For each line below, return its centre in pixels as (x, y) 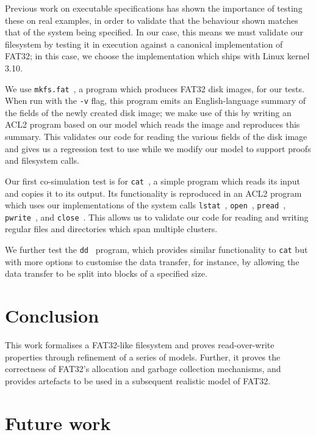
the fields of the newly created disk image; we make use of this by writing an (148, 112)
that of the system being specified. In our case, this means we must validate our (154, 32)
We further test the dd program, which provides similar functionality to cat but (156, 249)
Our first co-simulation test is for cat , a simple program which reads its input (153, 181)
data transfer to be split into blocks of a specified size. (106, 273)
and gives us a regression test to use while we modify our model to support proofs (158, 148)
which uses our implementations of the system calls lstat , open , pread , (145, 205)
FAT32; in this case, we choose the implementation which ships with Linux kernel (157, 56)
